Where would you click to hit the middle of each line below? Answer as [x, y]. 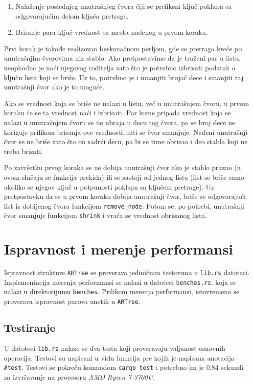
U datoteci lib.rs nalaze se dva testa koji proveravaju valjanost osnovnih [115, 348]
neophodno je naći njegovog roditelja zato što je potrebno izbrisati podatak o [120, 67]
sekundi [232, 367]
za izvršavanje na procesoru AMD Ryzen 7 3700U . [80, 376]
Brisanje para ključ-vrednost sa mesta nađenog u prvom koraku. [112, 32]
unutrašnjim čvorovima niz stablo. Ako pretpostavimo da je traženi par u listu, [122, 58]
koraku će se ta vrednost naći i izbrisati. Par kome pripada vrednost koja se [117, 113]
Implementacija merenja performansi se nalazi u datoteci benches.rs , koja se [120, 282]
